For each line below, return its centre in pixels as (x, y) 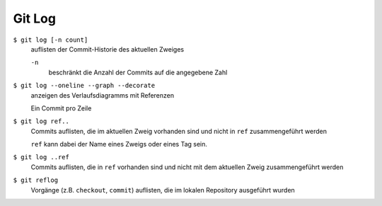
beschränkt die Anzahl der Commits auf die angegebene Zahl (138, 72)
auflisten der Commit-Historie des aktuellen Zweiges (107, 49)
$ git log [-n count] (51, 40)
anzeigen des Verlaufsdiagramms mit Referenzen (103, 95)
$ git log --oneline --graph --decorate (84, 86)
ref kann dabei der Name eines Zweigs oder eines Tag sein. (119, 144)
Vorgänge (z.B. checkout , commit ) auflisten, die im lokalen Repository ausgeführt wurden (163, 190)
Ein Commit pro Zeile (61, 108)
